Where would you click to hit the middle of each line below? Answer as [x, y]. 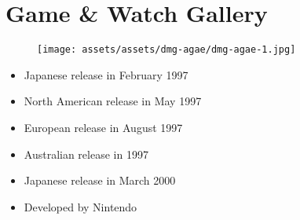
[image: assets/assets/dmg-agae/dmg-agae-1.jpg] [166, 50]
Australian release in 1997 [86, 154]
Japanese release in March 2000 [100, 180]
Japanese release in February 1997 [106, 74]
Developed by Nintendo [80, 206]
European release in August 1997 [103, 127]
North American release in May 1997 [113, 101]
